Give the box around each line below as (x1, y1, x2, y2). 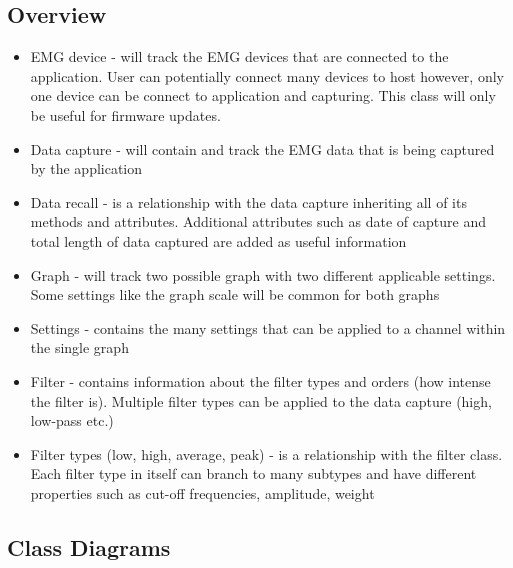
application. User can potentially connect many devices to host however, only (30, 65, 504, 86)
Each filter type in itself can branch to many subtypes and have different (30, 463, 477, 484)
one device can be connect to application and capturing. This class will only (30, 85, 496, 106)
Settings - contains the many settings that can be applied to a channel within (30, 317, 506, 338)
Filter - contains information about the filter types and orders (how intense (30, 370, 491, 391)
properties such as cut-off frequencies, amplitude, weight (30, 482, 375, 503)
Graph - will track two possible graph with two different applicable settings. (30, 264, 496, 285)
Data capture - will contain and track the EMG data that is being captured (30, 138, 495, 159)
